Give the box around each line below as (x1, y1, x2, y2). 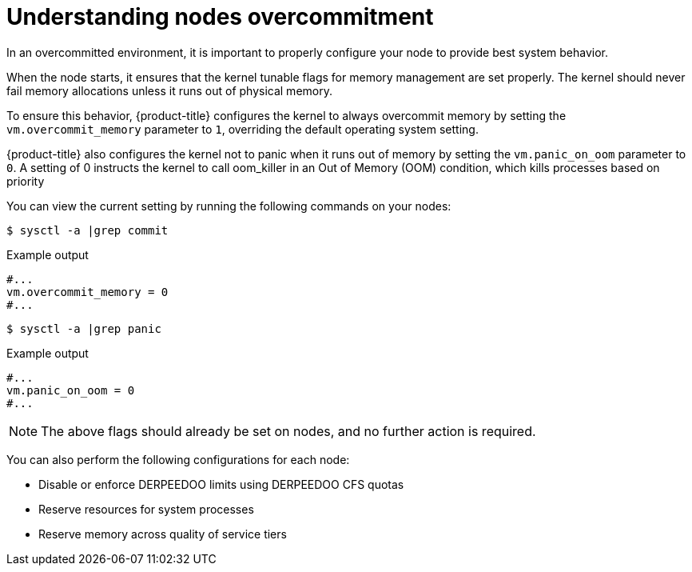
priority (6, 174, 45, 188)
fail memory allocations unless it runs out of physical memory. (6, 83, 332, 98)
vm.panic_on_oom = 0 (6, 383, 135, 397)
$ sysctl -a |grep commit (6, 223, 169, 237)
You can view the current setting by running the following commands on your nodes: (6, 198, 451, 213)
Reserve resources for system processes (38, 502, 254, 516)
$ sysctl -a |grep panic (6, 322, 161, 335)
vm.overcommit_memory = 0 (6, 285, 169, 298)
